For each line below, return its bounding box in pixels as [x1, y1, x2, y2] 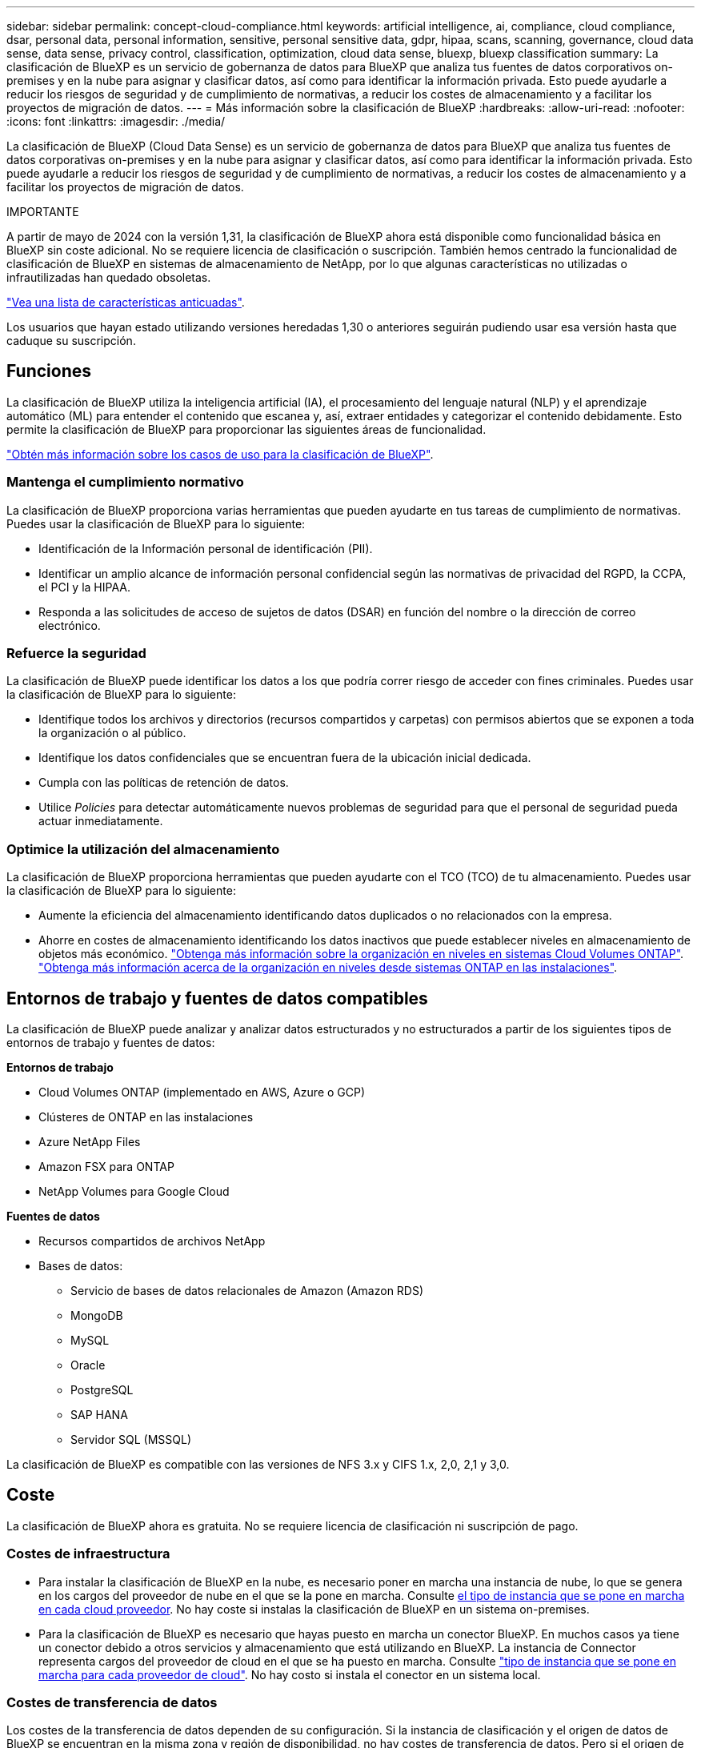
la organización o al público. [38, 726, 186, 740]
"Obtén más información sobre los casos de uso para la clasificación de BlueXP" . [6, 447, 434, 461]
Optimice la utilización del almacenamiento [6, 840, 280, 857]
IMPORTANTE [6, 205, 79, 218]
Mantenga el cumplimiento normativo [6, 474, 244, 491]
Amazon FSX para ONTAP [38, 1159, 174, 1173]
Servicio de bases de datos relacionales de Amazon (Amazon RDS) [70, 1283, 424, 1297]
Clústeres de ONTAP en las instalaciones [38, 1109, 254, 1124]
